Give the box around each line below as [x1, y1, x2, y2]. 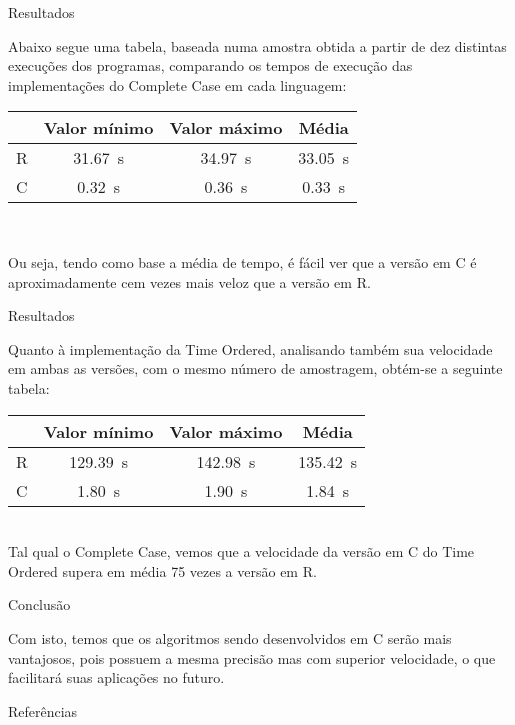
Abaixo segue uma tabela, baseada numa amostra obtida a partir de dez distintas [8, 35, 507, 56]
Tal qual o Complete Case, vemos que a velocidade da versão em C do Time [8, 541, 475, 562]
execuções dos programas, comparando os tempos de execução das [8, 55, 413, 76]
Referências [8, 700, 78, 721]
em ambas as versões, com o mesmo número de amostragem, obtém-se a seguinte [8, 358, 503, 379]
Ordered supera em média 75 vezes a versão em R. [8, 560, 317, 581]
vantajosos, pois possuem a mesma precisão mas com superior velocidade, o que [8, 647, 496, 668]
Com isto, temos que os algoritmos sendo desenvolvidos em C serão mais [8, 627, 452, 648]
